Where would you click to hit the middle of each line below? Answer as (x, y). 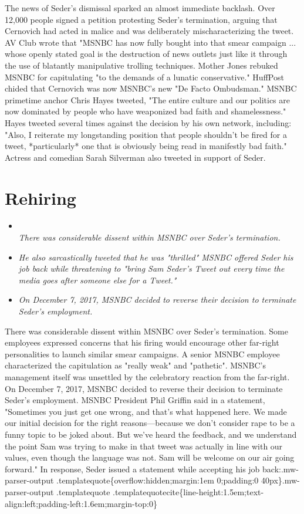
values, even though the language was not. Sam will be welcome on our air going (150, 457)
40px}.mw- (281, 480)
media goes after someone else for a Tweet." (97, 280)
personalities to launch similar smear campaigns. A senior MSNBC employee (142, 354)
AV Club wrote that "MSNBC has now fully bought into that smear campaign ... (151, 42)
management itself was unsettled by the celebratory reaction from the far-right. (147, 376)
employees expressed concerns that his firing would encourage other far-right (142, 342)
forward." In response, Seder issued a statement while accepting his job (132, 469)
